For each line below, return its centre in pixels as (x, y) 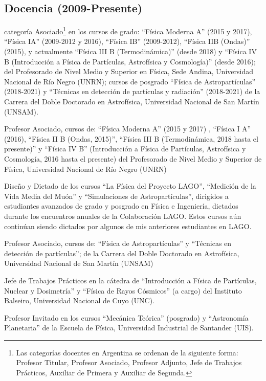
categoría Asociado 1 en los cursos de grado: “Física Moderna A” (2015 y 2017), (128, 30)
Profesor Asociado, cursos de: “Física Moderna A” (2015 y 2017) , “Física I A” (128, 129)
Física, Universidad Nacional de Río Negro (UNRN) (85, 169)
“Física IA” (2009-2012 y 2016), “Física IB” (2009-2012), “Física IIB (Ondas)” (127, 41)
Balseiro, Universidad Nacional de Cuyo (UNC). (80, 300)
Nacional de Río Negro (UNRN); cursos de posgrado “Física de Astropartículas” (130, 81)
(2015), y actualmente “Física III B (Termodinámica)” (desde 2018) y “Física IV (130, 51)
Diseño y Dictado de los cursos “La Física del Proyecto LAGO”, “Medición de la (130, 186)
